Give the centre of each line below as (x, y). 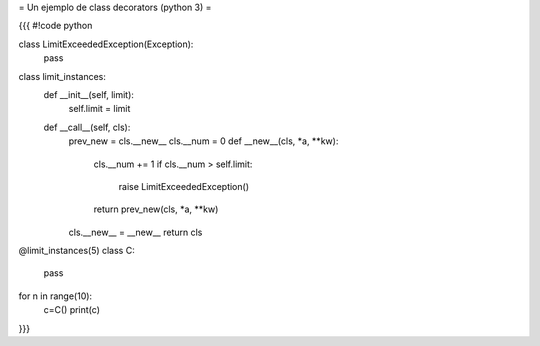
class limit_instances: (62, 76)
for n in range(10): (55, 296)
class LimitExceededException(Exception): (106, 44)
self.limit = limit (99, 109)
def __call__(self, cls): (87, 127)
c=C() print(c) (71, 310)
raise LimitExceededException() (184, 186)
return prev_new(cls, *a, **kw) (156, 209)
